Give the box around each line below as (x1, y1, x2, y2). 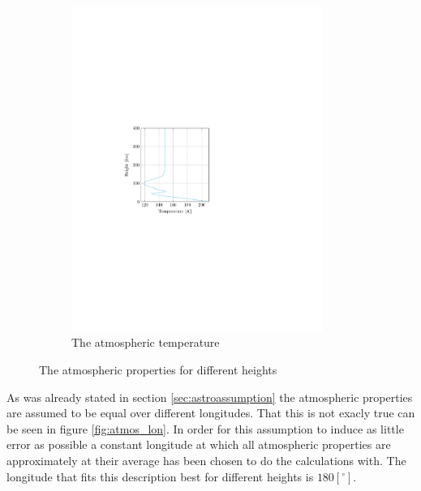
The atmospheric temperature (71, 334, 220, 351)
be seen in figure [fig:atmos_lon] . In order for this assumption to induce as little (6, 420, 404, 437)
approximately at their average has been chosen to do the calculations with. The (6, 451, 406, 468)
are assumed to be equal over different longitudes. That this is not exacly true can (6, 404, 415, 421)
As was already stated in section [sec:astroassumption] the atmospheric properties (6, 388, 413, 405)
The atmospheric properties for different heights (39, 361, 277, 378)
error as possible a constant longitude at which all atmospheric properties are (6, 436, 391, 453)
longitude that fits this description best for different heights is (6, 468, 314, 485)
